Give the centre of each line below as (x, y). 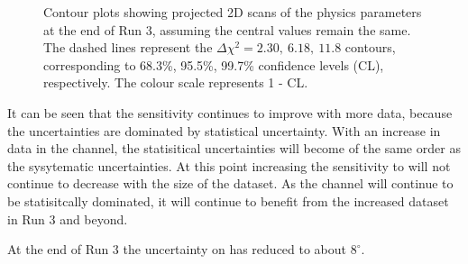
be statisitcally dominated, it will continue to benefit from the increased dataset (228, 200)
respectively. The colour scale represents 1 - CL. (176, 82)
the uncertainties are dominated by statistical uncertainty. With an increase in (224, 130)
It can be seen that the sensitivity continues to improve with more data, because (230, 112)
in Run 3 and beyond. (68, 218)
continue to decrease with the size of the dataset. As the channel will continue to (230, 183)
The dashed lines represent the (128, 47)
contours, (370, 47)
